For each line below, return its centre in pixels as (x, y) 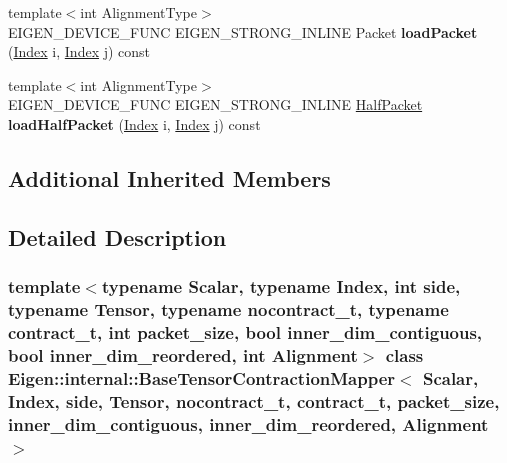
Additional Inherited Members (169, 177)
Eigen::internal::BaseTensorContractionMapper (202, 377)
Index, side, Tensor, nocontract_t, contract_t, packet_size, (254, 400)
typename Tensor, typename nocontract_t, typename (228, 308)
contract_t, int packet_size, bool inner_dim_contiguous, (245, 331)
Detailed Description (117, 236)
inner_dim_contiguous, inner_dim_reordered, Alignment (248, 423)
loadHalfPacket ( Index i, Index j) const (134, 123)
